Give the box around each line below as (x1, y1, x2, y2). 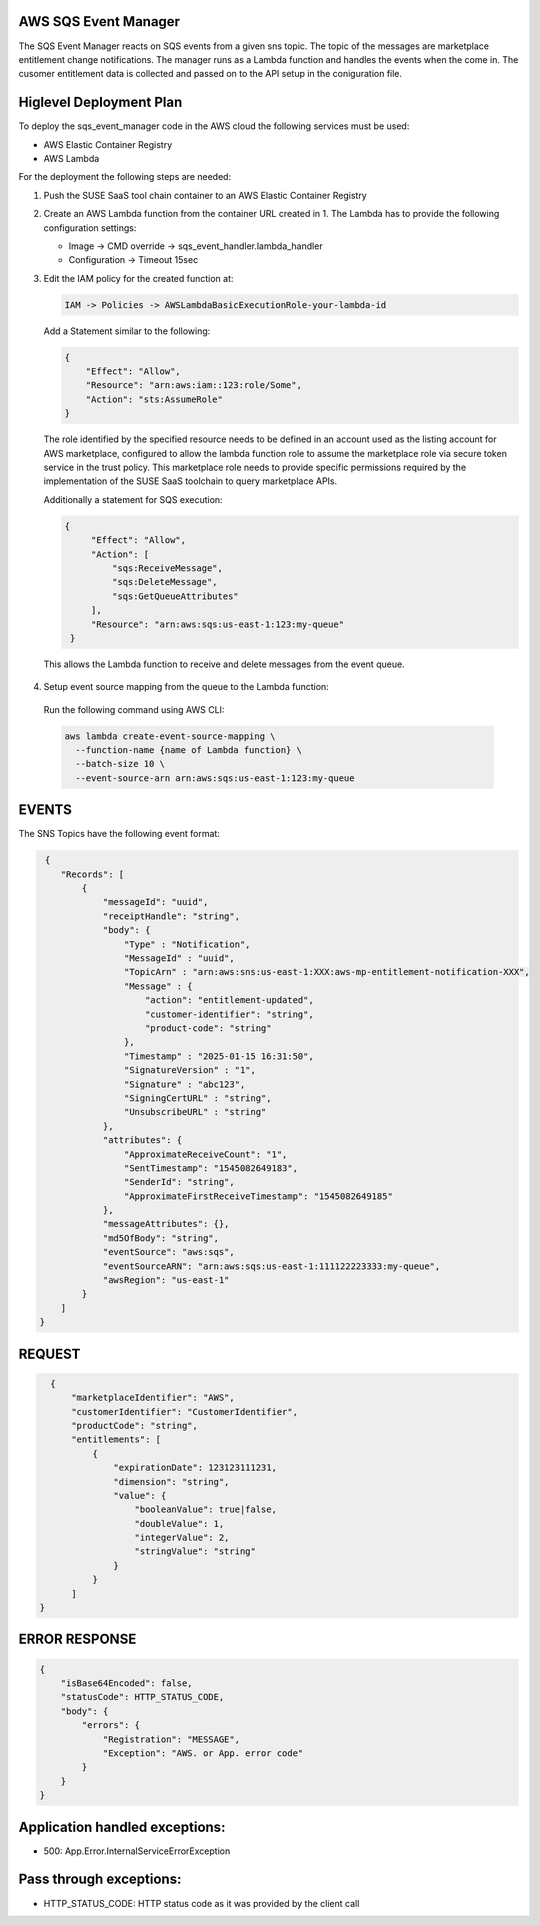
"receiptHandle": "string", (102, 910, 240, 922)
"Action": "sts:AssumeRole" (85, 393, 224, 405)
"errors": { (81, 1720, 140, 1731)
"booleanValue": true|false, (134, 1504, 277, 1515)
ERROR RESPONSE (18, 1631, 137, 1648)
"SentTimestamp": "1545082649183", (123, 1162, 299, 1174)
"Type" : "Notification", (123, 938, 251, 950)
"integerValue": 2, (134, 1532, 230, 1544)
